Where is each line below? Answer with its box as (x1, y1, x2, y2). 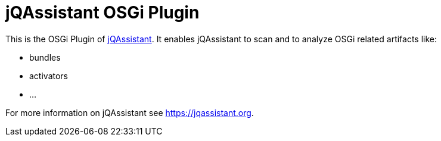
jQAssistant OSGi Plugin (5, 2, 200, 23)
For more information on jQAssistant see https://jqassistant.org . (5, 107, 254, 118)
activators (29, 70, 68, 81)
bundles (29, 52, 61, 62)
